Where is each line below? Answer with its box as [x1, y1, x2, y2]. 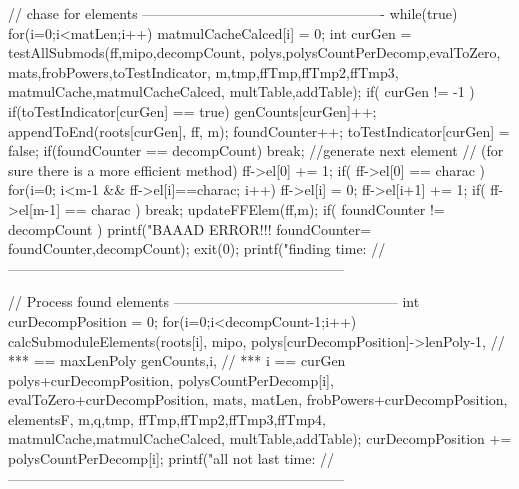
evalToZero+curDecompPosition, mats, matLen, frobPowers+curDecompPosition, [8, 389, 508, 410]
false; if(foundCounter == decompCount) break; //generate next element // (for [8, 140, 504, 161]
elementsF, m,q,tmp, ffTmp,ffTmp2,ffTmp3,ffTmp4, [8, 408, 326, 429]
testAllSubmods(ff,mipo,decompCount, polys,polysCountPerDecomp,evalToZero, [8, 42, 501, 63]
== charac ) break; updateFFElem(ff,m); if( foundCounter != [64, 198, 445, 219]
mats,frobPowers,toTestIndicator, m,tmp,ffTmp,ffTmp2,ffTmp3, [8, 61, 399, 82]
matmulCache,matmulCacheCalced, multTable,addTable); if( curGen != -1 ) [8, 81, 475, 102]
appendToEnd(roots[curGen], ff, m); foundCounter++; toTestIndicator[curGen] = [8, 120, 510, 141]
